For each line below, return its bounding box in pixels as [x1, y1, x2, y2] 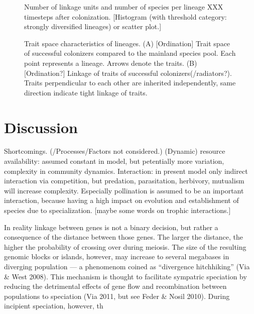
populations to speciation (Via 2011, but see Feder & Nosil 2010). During [4, 290, 230, 301]
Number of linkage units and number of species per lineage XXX [24, 2, 223, 12]
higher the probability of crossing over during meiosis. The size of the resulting [4, 241, 246, 252]
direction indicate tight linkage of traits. [24, 87, 148, 97]
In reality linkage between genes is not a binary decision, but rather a [4, 222, 218, 232]
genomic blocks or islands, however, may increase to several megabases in [4, 251, 229, 262]
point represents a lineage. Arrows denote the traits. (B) [24, 57, 197, 68]
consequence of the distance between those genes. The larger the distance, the [4, 232, 243, 242]
